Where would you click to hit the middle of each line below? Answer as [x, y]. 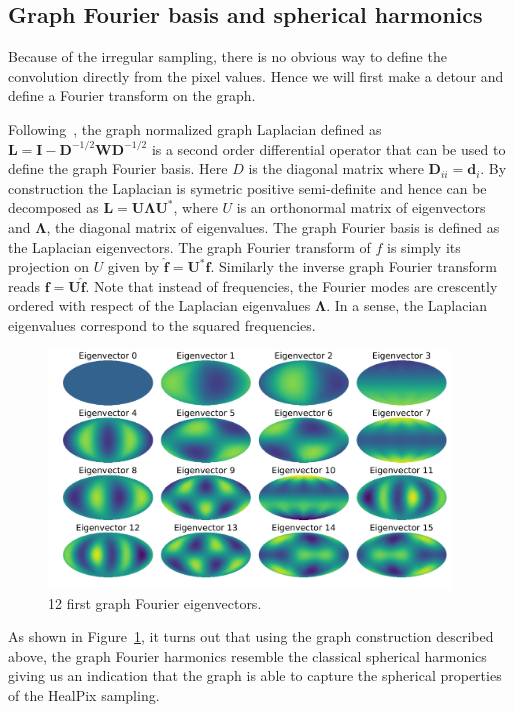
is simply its [424, 246]
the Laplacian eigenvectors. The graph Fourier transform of [189, 246]
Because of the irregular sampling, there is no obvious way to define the [227, 56]
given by [133, 266]
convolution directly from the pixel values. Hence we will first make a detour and [256, 75]
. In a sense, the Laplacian [407, 305]
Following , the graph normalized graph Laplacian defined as [195, 128]
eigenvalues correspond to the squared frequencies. [162, 324]
